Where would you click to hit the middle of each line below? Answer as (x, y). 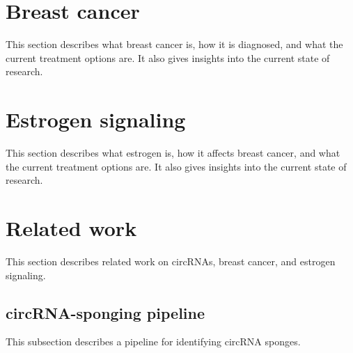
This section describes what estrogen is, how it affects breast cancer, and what (173, 153)
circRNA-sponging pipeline (105, 312)
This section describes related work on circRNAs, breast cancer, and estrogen (171, 261)
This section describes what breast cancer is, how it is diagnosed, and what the (174, 44)
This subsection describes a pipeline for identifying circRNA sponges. (153, 342)
